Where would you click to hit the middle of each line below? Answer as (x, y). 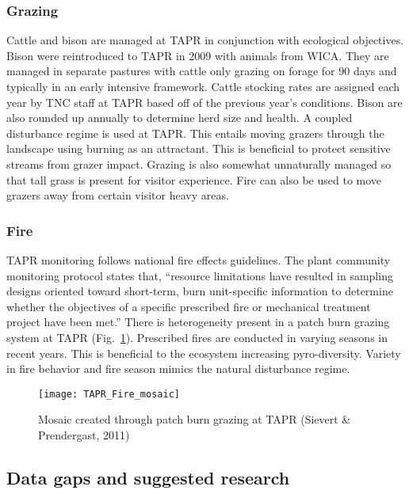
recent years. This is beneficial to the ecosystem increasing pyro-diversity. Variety (204, 353)
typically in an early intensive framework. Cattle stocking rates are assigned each (203, 86)
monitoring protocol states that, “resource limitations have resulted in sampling (200, 275)
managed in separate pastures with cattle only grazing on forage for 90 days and (202, 71)
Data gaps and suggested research (148, 477)
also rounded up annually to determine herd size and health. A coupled (180, 118)
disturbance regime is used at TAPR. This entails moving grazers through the (195, 133)
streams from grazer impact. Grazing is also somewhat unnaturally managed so (199, 163)
